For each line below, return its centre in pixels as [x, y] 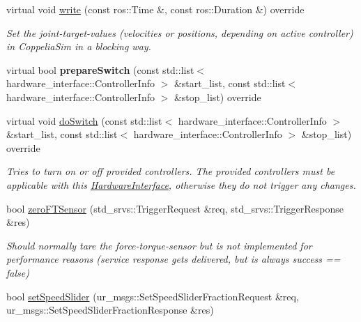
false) [18, 272]
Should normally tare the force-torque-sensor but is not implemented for [159, 245]
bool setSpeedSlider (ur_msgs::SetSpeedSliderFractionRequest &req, [153, 296]
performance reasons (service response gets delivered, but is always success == [174, 259]
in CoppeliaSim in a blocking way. [79, 46]
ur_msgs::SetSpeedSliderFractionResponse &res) [110, 310]
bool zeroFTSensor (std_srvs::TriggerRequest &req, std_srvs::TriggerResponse [175, 208]
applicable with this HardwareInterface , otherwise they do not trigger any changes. [181, 184]
